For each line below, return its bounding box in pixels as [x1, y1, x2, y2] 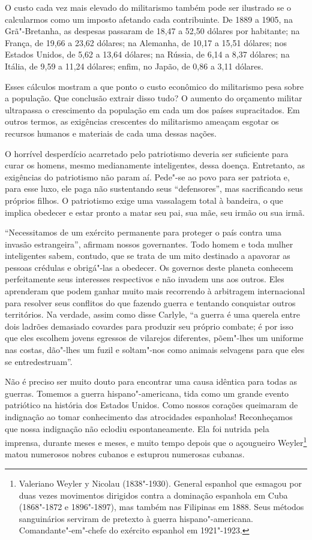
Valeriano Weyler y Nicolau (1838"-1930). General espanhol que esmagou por [19, 477, 302, 490]
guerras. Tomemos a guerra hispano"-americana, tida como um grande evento [5, 387, 289, 399]
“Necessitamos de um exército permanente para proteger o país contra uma [5, 226, 281, 239]
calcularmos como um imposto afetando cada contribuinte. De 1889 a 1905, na [5, 13, 293, 25]
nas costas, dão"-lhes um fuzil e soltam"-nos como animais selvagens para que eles [5, 343, 305, 356]
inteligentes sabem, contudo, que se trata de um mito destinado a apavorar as [5, 249, 290, 262]
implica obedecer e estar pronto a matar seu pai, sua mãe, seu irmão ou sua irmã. [5, 206, 305, 218]
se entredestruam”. [5, 355, 73, 367]
